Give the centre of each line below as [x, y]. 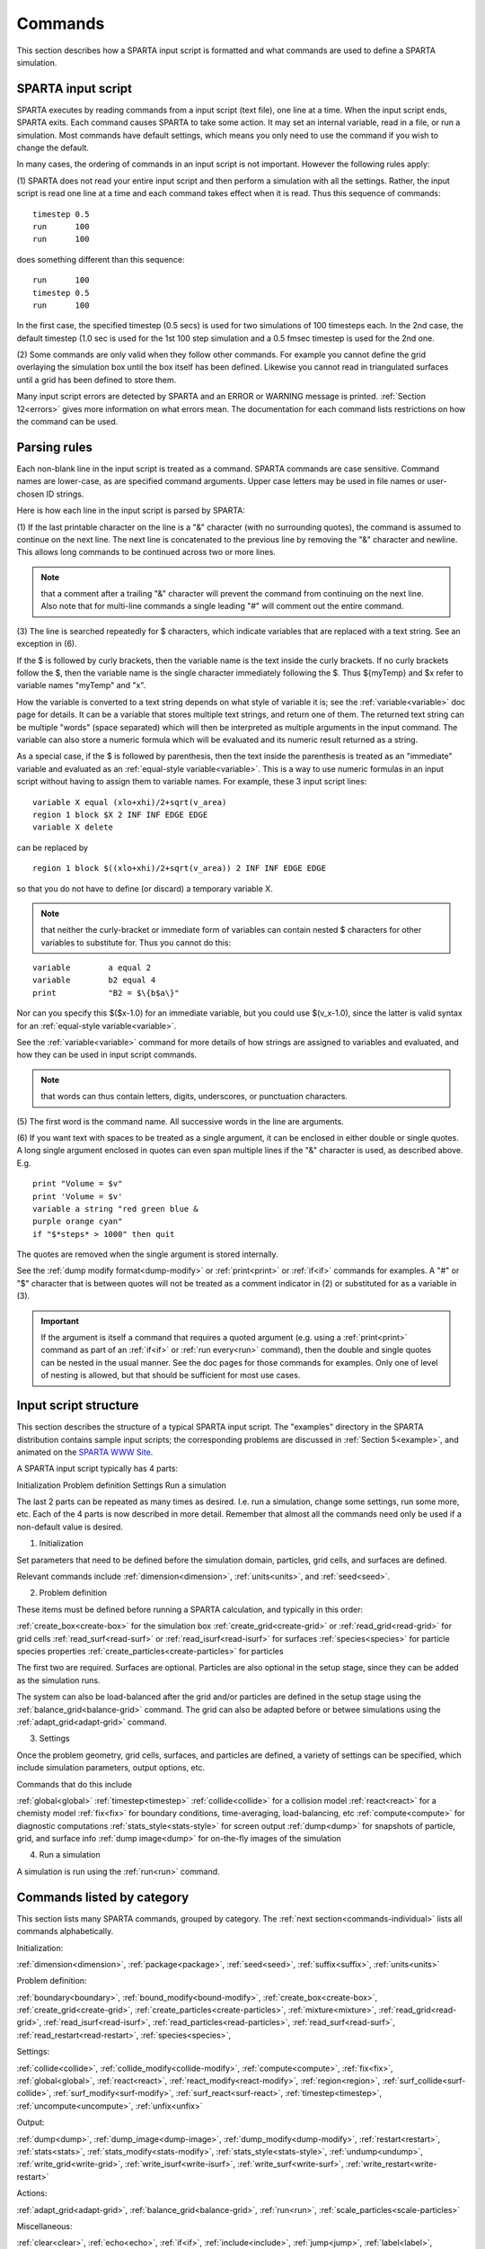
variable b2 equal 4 [94, 980]
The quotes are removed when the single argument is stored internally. [147, 1254]
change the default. [53, 148]
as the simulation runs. [58, 1680]
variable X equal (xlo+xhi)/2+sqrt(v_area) [130, 802]
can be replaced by [53, 847]
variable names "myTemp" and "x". [81, 685]
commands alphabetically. [65, 1931]
